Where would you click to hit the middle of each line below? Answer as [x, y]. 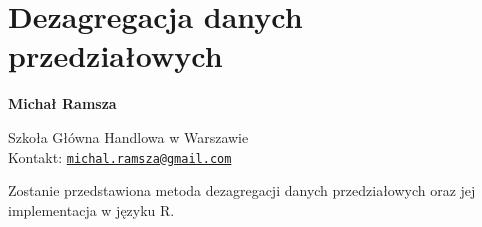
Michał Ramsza [62, 103]
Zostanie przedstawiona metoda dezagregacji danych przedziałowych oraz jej [242, 190]
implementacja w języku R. [91, 209]
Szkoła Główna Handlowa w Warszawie [128, 136]
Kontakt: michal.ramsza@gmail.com [120, 156]
